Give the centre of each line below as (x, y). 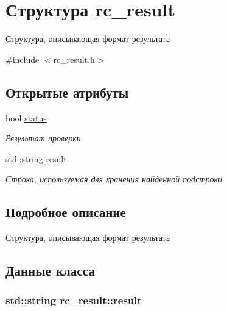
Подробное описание (66, 212)
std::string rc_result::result (74, 300)
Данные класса (50, 270)
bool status (26, 117)
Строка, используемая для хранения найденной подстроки (114, 179)
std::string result (36, 158)
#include (23, 59)
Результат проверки (43, 138)
